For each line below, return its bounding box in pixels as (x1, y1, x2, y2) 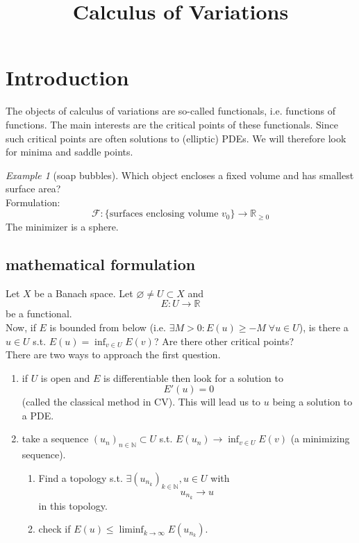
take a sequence (22, 431, 89, 446)
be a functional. (6, 306, 72, 321)
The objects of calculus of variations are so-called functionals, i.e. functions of (6, 103, 335, 118)
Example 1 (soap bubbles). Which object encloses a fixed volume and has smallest (6, 167, 354, 182)
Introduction (6, 63, 129, 92)
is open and (40, 370, 90, 385)
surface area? (6, 181, 61, 196)
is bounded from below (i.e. (49, 319, 166, 334)
